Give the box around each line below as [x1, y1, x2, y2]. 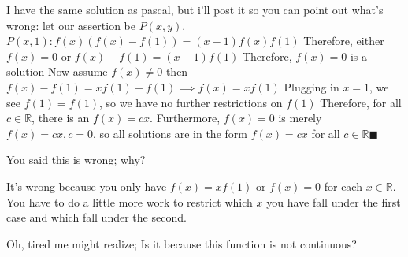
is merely [278, 110, 322, 126]
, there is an [32, 110, 90, 126]
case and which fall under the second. [6, 209, 187, 225]
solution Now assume [6, 63, 108, 80]
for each [324, 177, 362, 194]
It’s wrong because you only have [6, 177, 167, 194]
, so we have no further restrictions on [98, 94, 283, 110]
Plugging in [284, 78, 339, 95]
